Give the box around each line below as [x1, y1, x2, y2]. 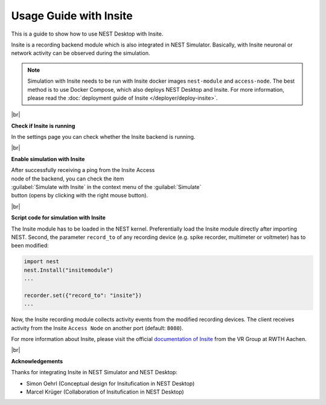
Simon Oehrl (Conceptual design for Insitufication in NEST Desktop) [26, 380, 195, 387]
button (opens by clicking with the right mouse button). [11, 192, 148, 199]
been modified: [11, 242, 50, 249]
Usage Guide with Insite [11, 9, 133, 22]
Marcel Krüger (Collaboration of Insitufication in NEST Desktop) [26, 388, 184, 395]
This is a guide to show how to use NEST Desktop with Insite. [11, 30, 164, 37]
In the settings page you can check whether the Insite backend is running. [11, 133, 196, 141]
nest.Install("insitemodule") [24, 266, 113, 273]
